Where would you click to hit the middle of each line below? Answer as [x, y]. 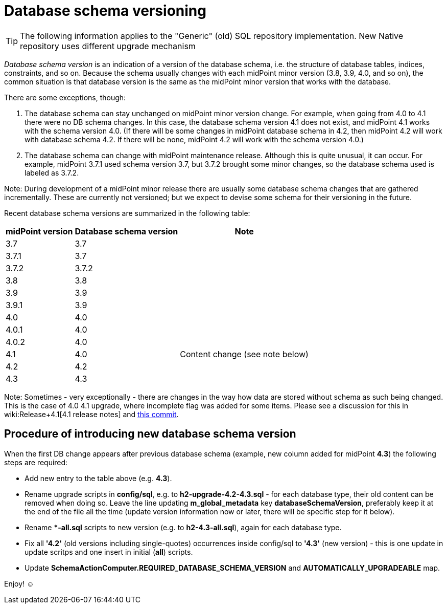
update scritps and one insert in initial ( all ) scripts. [109, 552]
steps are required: [36, 462]
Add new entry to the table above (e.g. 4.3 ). [98, 478]
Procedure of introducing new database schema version [150, 434]
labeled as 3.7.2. [52, 172]
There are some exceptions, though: [65, 97]
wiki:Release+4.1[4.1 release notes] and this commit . [91, 414]
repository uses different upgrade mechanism [108, 46]
